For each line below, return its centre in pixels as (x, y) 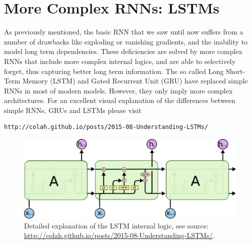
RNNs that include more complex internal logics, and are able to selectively (120, 61)
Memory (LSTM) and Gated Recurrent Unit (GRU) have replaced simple (135, 81)
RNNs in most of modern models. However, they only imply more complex (118, 90)
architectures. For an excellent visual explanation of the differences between (120, 100)
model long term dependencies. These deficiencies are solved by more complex (123, 51)
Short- (235, 71)
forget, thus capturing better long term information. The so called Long (114, 71)
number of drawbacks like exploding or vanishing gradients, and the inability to (126, 41)
